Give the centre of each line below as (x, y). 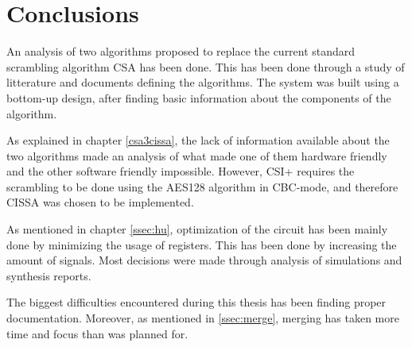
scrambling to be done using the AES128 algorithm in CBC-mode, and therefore (202, 186)
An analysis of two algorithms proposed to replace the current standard (181, 51)
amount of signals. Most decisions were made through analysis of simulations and (204, 260)
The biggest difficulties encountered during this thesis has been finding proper (196, 302)
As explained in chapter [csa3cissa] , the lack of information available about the (198, 140)
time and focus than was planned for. (97, 333)
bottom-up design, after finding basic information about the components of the (199, 97)
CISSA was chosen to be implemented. (100, 202)
